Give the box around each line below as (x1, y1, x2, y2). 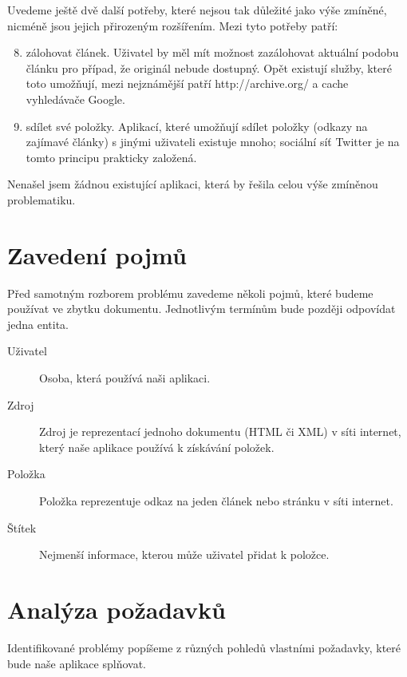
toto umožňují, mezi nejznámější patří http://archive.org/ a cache (26, 75, 349, 92)
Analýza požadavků (7, 592, 226, 625)
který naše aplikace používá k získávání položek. (39, 438, 275, 455)
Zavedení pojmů (7, 238, 187, 271)
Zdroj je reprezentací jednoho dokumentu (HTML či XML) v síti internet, (39, 423, 401, 440)
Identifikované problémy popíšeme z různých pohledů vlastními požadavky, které (7, 639, 401, 655)
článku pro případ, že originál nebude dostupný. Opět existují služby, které (26, 59, 392, 76)
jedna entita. (7, 315, 69, 332)
